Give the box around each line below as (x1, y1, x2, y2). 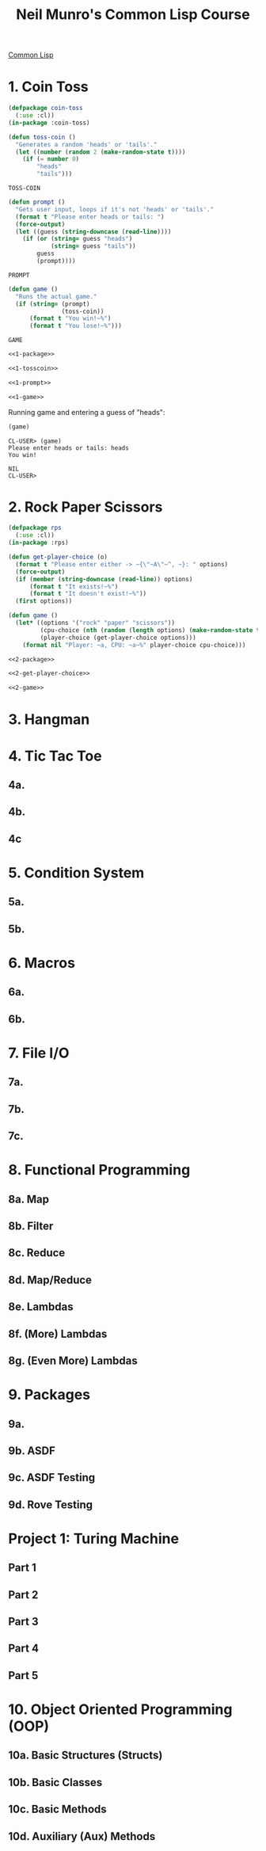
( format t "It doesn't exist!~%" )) (28, 590, 147, 598)
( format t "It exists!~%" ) (28, 582, 119, 591)
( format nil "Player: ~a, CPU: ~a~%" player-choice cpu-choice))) (22, 641, 246, 649)
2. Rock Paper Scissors (8, 497, 163, 516)
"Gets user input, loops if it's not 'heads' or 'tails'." (15, 205, 215, 213)
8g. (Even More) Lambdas (8, 1354, 138, 1367)
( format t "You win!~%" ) (28, 314, 112, 322)
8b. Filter (8, 1220, 54, 1232)
